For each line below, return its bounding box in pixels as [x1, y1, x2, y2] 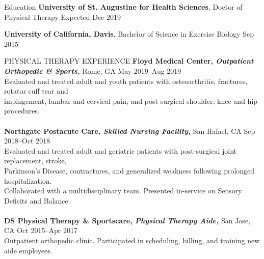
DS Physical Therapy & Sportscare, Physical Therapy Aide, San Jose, [4, 215, 250, 225]
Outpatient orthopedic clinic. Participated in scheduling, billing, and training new [4, 235, 260, 246]
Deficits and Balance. [4, 195, 70, 206]
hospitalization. [4, 175, 52, 186]
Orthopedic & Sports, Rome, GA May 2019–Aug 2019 [4, 65, 181, 76]
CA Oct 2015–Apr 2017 [4, 225, 77, 236]
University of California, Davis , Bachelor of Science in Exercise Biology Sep [4, 28, 254, 39]
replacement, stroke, [4, 155, 67, 166]
